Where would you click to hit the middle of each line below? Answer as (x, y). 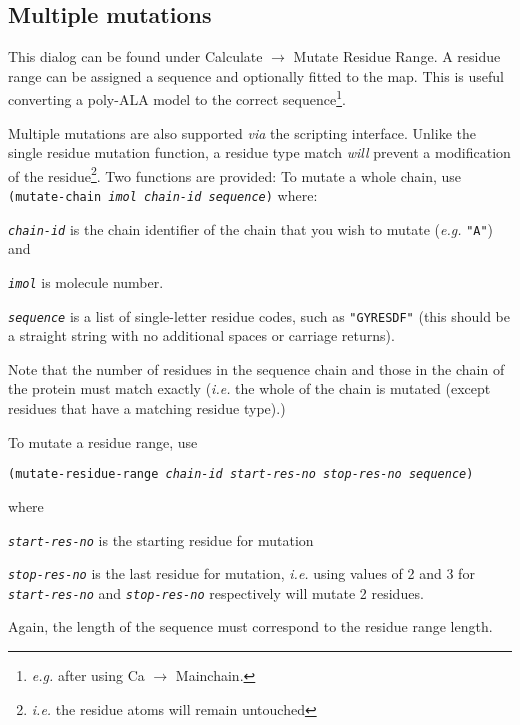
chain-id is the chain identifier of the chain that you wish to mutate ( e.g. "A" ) (251, 228)
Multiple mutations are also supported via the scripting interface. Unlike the (242, 132)
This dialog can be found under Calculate (135, 56)
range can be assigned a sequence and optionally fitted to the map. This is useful (256, 75)
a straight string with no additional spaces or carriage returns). (201, 335)
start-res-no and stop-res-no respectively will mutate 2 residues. (216, 592)
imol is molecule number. (86, 281)
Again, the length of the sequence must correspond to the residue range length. (250, 626)
